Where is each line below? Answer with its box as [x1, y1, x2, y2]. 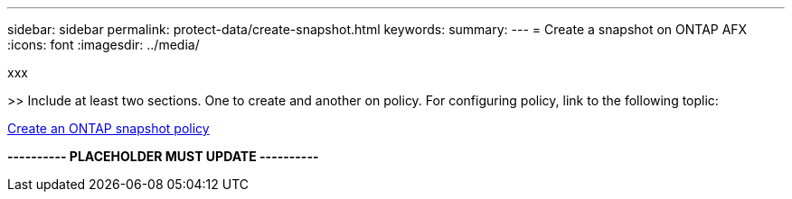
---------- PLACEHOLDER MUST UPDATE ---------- [7, 149, 319, 164]
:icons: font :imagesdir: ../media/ [7, 37, 200, 52]
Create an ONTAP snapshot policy [7, 121, 210, 136]
